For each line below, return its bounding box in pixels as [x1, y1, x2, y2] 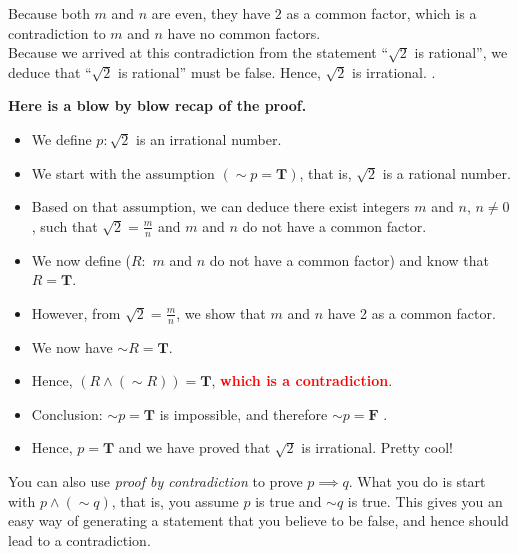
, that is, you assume [111, 490, 239, 511]
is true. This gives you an [347, 490, 503, 511]
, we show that [176, 302, 266, 323]
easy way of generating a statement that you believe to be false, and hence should [8, 510, 509, 531]
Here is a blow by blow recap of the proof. [8, 95, 307, 116]
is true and [255, 490, 322, 511]
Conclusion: [31, 403, 103, 424]
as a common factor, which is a [286, 3, 477, 23]
